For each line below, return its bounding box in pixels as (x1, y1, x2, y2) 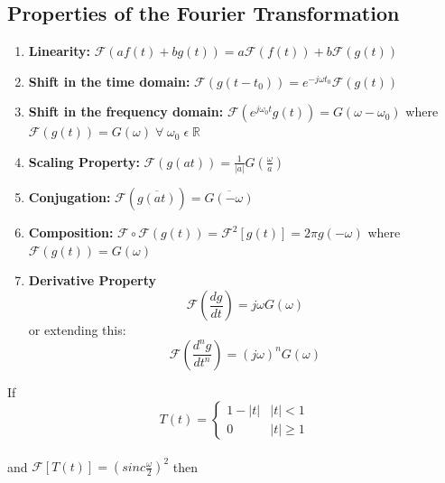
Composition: (28, 223, 114, 242)
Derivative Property (28, 271, 156, 290)
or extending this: (28, 320, 126, 339)
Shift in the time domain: (28, 71, 190, 90)
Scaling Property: (28, 152, 140, 171)
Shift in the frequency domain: (28, 102, 224, 121)
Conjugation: (28, 188, 111, 207)
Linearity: (28, 42, 90, 60)
